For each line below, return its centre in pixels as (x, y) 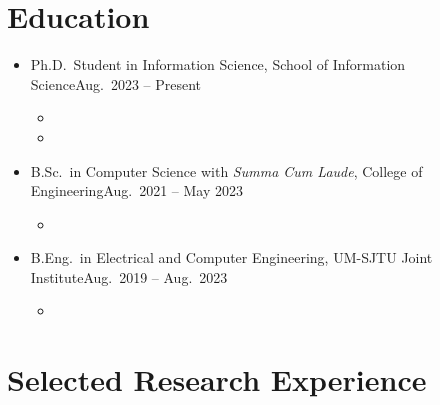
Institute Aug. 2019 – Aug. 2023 (129, 276)
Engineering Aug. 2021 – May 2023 (136, 190)
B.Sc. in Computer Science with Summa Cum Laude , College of (226, 170)
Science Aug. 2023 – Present (116, 83)
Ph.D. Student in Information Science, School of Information (218, 64)
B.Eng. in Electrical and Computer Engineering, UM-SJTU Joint (231, 257)
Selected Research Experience (217, 379)
